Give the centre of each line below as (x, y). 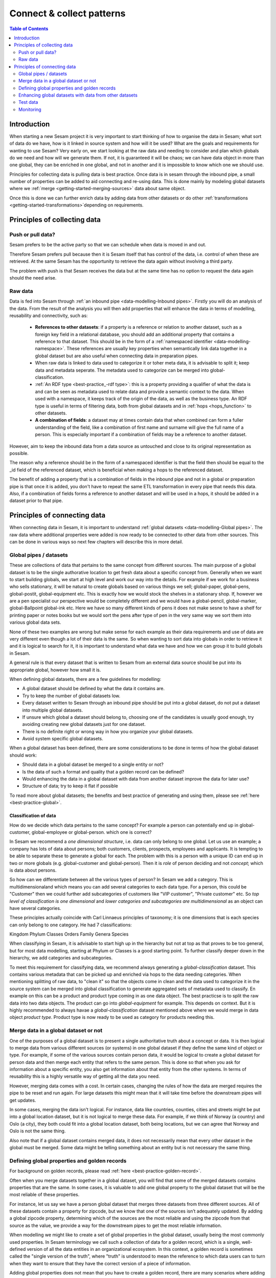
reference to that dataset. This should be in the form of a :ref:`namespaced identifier (124, 341)
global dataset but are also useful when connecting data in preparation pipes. (117, 356)
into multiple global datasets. (53, 710)
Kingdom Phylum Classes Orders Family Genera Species (69, 934)
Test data (28, 102)
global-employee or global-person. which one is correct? (91, 832)
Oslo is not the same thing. (38, 1131)
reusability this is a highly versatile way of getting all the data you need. (85, 1077)
